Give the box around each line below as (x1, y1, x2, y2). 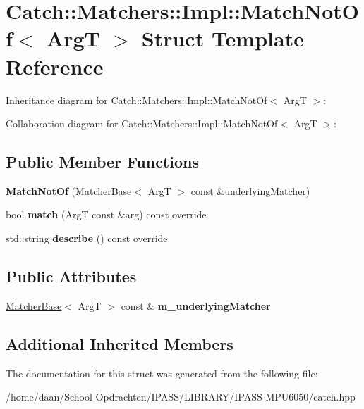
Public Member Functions (6, 151, 199, 172)
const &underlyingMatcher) (190, 183, 310, 198)
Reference (6, 51, 104, 80)
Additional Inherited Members (6, 332, 233, 354)
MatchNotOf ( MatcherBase (6, 183, 132, 198)
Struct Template (141, 24, 304, 53)
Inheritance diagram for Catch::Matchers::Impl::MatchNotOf (6, 92, 267, 107)
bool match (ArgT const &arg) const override (6, 207, 207, 222)
